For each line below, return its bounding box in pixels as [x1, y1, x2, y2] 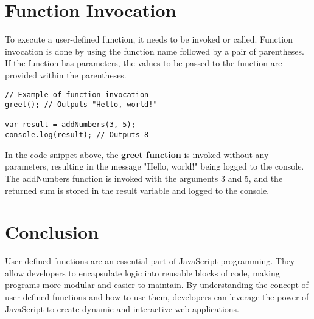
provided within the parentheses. [5, 68, 127, 81]
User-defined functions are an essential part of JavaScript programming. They [5, 255, 295, 267]
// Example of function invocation [5, 90, 149, 99]
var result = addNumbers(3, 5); [5, 120, 136, 129]
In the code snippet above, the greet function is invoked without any [5, 148, 269, 160]
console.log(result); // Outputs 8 [5, 131, 149, 140]
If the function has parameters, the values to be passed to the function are [5, 57, 282, 69]
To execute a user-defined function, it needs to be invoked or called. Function [5, 33, 293, 46]
